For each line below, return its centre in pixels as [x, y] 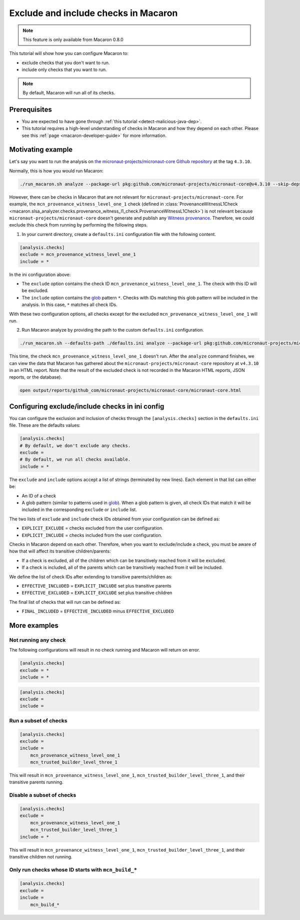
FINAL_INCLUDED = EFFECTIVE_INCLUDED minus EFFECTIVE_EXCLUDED [98, 611]
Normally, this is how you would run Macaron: [56, 170]
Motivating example [41, 150]
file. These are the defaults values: [45, 425]
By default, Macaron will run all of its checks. [69, 92]
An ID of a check [39, 495]
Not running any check [37, 640]
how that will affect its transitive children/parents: [60, 551]
